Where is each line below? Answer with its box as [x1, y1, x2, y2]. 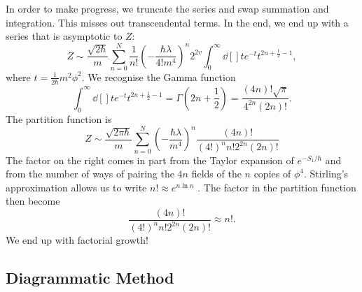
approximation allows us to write [6, 180, 147, 194]
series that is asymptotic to [6, 29, 123, 43]
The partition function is [6, 111, 112, 126]
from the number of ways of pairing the [6, 166, 174, 181]
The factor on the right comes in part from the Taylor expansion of [6, 152, 294, 167]
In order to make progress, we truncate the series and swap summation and [6, 1, 329, 15]
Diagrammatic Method [6, 267, 174, 289]
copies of [253, 166, 291, 181]
